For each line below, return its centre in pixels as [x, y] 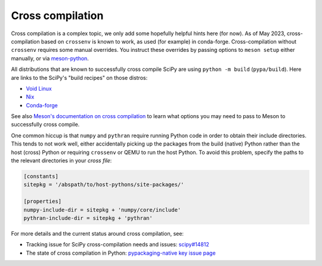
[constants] [41, 176]
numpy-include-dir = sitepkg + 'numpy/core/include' [102, 210]
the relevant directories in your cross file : [61, 160]
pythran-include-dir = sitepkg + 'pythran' [88, 218]
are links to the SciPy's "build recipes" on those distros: [79, 78]
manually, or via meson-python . [50, 58]
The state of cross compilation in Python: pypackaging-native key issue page [121, 253]
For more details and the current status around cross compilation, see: [97, 233]
